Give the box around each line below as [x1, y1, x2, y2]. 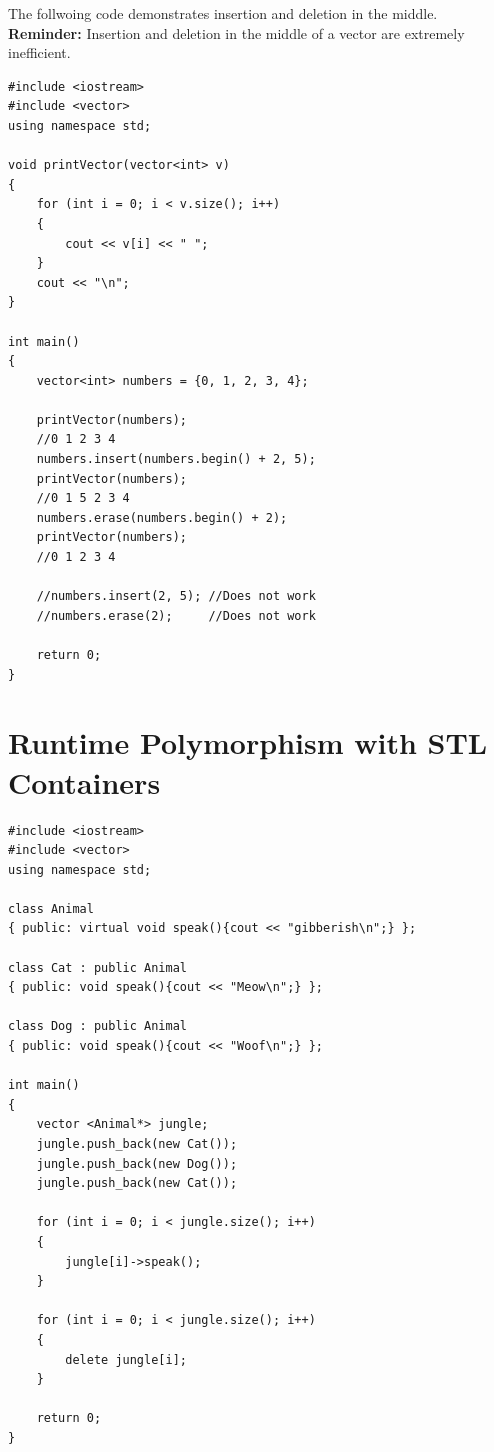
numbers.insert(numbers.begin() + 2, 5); [36, 452, 316, 467]
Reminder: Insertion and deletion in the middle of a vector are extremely [8, 22, 465, 43]
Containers [8, 761, 161, 802]
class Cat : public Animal [8, 960, 187, 975]
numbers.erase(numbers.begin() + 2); [36, 510, 288, 525]
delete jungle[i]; [65, 1352, 187, 1367]
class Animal [8, 901, 94, 916]
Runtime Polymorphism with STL [8, 722, 488, 763]
